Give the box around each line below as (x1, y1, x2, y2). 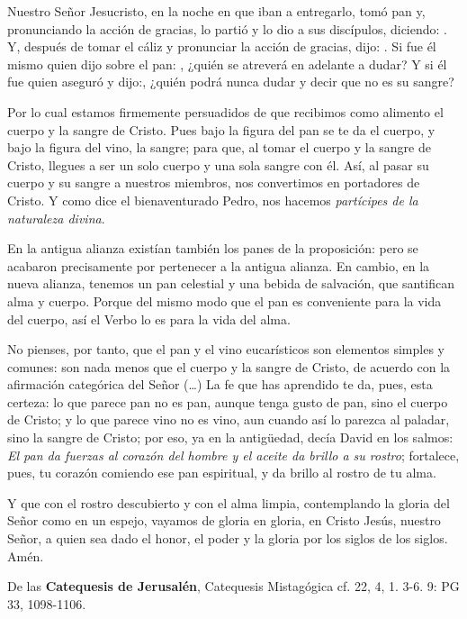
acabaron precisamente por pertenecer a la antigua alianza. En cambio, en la (7, 256, 430, 275)
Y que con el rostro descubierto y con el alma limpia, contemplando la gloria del (7, 493, 450, 512)
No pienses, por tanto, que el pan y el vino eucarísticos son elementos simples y (7, 340, 445, 359)
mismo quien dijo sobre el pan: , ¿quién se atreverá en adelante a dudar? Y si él (7, 54, 447, 73)
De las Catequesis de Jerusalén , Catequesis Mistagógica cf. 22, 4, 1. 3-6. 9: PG (7, 577, 460, 596)
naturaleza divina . (7, 208, 105, 227)
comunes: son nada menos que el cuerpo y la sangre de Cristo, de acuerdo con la (7, 357, 451, 376)
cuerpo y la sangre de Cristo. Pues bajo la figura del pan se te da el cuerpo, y (7, 120, 436, 139)
